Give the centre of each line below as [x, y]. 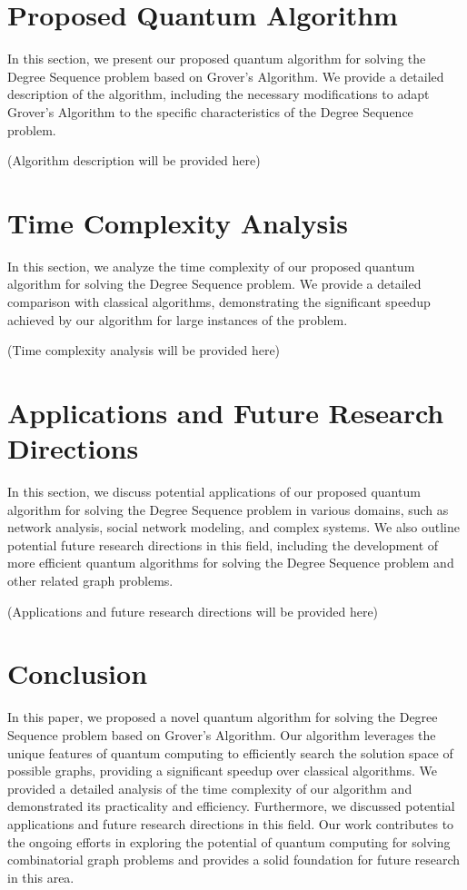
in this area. [41, 877]
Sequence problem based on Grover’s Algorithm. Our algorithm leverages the [222, 734]
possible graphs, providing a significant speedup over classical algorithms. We [222, 771]
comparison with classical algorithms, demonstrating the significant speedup [219, 302]
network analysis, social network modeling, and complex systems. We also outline [233, 527]
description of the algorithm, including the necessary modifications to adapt [219, 94]
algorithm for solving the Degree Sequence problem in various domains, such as [228, 509]
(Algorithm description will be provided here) [134, 160]
